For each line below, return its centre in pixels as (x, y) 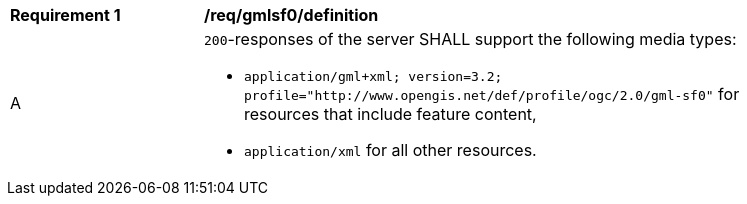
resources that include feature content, (390, 114)
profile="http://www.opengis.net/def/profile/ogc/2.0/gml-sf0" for (492, 94)
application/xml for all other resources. (390, 150)
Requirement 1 (65, 15)
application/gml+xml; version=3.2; (373, 76)
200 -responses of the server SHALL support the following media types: (470, 39)
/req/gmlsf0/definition (291, 15)
